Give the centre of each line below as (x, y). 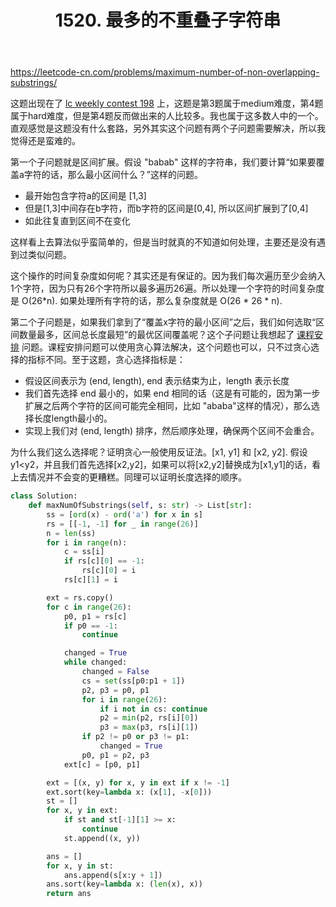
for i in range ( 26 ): (124, 699)
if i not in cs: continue (153, 709)
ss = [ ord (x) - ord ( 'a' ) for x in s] (124, 514)
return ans (69, 894)
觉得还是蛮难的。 (45, 141)
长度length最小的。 (73, 418)
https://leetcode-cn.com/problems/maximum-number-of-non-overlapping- (165, 72)
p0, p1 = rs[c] (95, 616)
